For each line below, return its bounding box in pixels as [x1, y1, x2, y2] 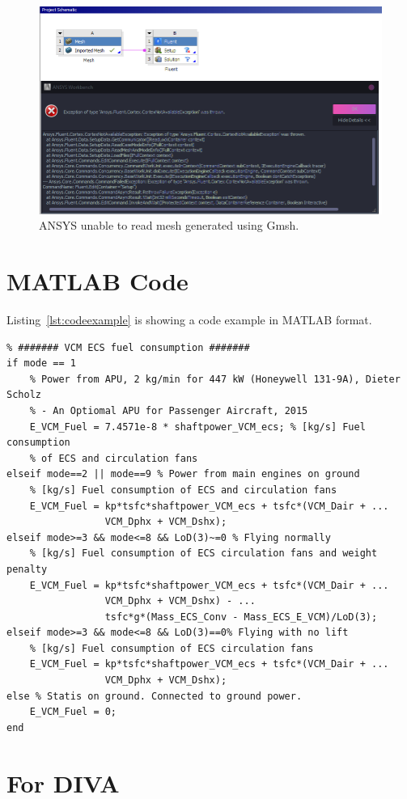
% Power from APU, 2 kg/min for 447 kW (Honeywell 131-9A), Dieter [29, 373, 401, 385]
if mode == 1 [6, 357, 76, 370]
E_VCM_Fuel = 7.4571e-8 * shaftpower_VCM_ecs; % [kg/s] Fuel [29, 421, 366, 433]
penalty [6, 563, 48, 575]
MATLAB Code [6, 264, 189, 298]
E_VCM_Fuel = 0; [29, 706, 117, 718]
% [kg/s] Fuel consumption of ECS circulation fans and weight [29, 547, 378, 560]
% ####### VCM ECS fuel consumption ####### [6, 341, 250, 353]
